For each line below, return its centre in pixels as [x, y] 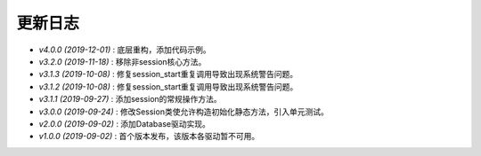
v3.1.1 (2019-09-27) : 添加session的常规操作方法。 [130, 99]
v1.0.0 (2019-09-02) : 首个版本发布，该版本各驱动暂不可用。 [149, 136]
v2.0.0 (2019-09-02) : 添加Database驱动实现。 [125, 123]
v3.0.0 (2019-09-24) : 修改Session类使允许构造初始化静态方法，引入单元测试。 [183, 112]
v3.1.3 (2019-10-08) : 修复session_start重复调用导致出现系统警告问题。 [168, 74]
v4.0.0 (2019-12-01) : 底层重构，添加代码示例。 [125, 50]
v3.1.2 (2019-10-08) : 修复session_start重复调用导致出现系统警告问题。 [168, 86]
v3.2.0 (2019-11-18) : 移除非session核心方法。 [122, 61]
